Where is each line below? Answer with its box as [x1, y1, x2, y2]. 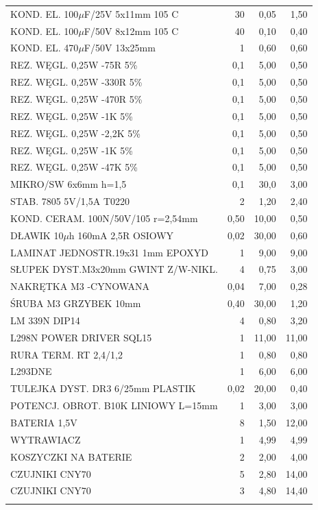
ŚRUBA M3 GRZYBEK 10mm [10, 296, 141, 311]
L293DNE [10, 364, 52, 378]
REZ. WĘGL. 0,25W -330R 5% [10, 75, 143, 89]
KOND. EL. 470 [10, 40, 79, 55]
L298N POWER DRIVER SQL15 [10, 330, 152, 344]
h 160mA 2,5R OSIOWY [69, 228, 174, 242]
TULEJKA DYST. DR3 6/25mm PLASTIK [10, 381, 196, 396]
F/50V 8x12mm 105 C [84, 23, 179, 38]
